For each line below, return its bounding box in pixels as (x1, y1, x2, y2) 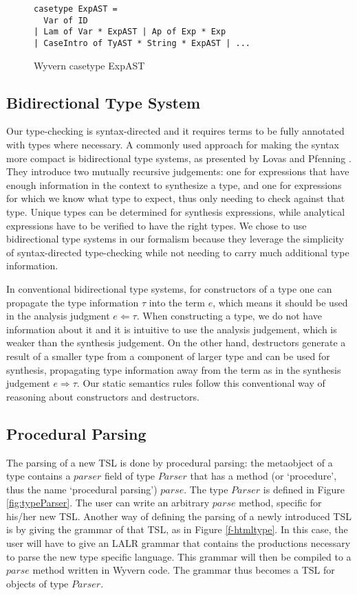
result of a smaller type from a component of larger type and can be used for (6, 348, 330, 363)
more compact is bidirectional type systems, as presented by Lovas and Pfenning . (6, 150, 351, 165)
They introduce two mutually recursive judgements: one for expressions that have (6, 164, 349, 179)
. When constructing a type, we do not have (136, 308, 322, 323)
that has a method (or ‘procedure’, (190, 469, 337, 483)
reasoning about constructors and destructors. (6, 389, 199, 403)
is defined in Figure (263, 482, 345, 496)
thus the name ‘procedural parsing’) (6, 482, 158, 496)
